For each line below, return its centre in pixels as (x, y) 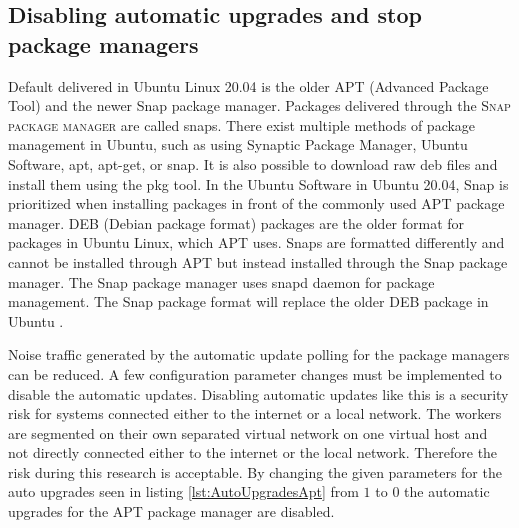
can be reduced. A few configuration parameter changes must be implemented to (255, 373)
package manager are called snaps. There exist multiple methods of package (242, 124)
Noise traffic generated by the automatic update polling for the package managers (259, 354)
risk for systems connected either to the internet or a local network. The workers (255, 413)
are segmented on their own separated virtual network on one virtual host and (248, 432)
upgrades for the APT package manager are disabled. (171, 511)
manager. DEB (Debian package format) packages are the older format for (236, 222)
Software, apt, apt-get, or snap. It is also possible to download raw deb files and (253, 163)
